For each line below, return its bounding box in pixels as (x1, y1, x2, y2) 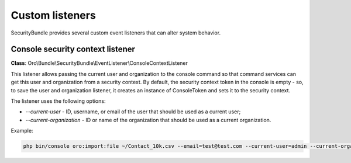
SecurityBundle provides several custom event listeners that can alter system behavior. (11, 29, 221, 36)
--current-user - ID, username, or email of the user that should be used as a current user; (25, 108, 241, 115)
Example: (11, 127, 33, 134)
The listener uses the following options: (11, 98, 106, 105)
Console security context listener (11, 44, 136, 54)
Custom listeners (11, 9, 96, 22)
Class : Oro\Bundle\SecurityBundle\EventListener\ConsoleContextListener (11, 60, 188, 67)
